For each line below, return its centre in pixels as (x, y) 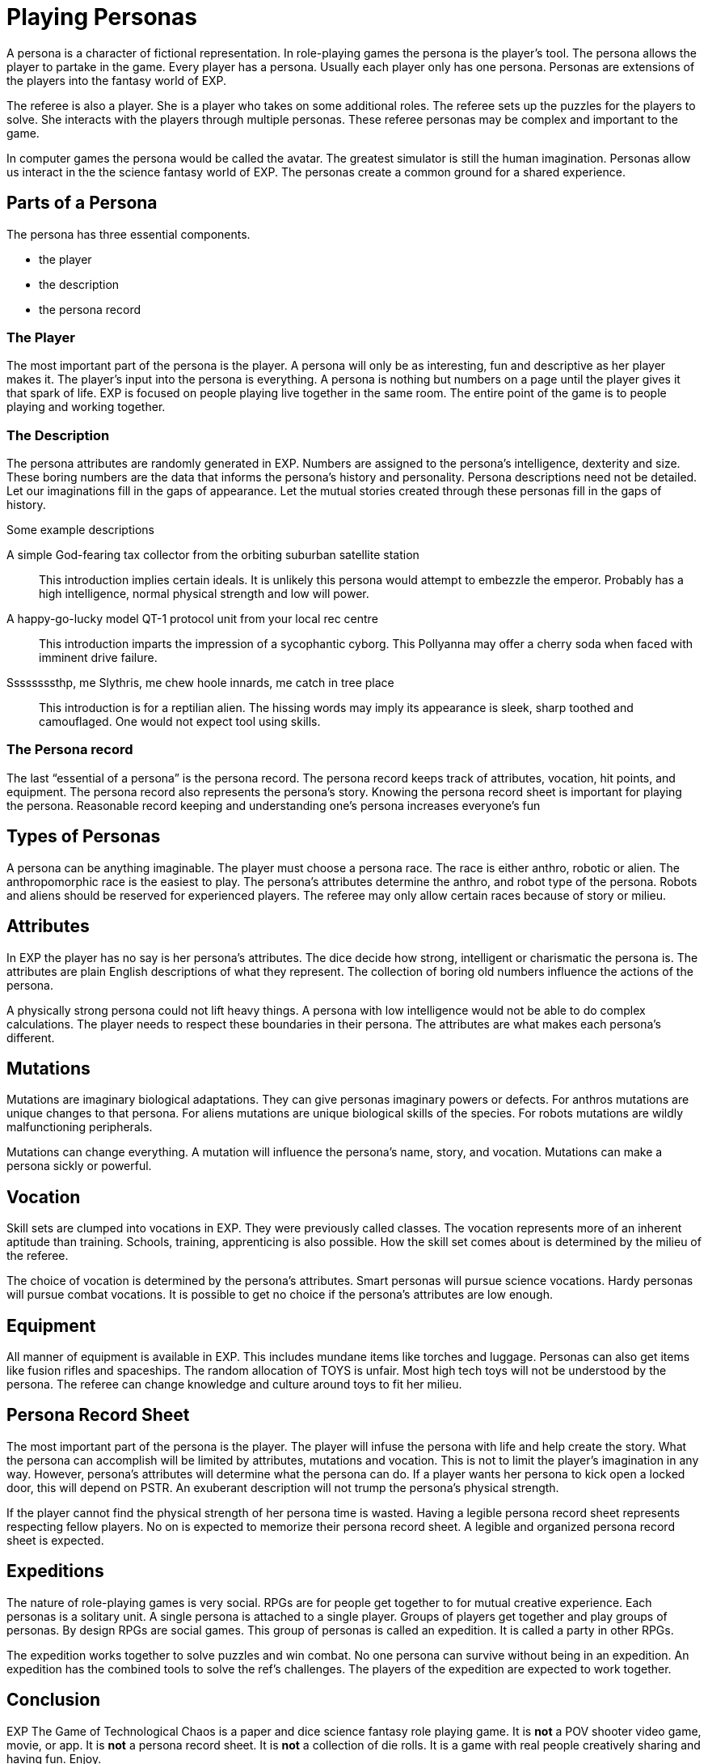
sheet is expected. (55, 1540)
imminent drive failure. (98, 658)
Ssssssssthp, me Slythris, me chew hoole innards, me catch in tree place (200, 683)
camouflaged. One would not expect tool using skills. (180, 722)
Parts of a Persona (82, 203)
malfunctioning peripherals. (80, 1127)
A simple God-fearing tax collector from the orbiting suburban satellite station (213, 555)
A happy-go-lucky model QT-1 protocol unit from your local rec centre (192, 619)
